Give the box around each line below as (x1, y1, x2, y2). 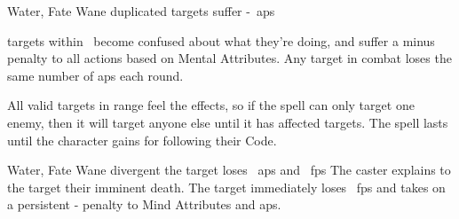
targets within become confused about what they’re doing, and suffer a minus (7, 31, 435, 50)
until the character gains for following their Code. (7, 130, 277, 149)
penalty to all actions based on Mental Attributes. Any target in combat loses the (7, 49, 452, 67)
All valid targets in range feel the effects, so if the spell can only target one (7, 96, 415, 114)
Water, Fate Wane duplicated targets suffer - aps (7, 2, 275, 20)
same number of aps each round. (7, 66, 184, 84)
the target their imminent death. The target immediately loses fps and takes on (7, 177, 446, 196)
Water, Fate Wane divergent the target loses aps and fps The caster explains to (7, 160, 451, 179)
